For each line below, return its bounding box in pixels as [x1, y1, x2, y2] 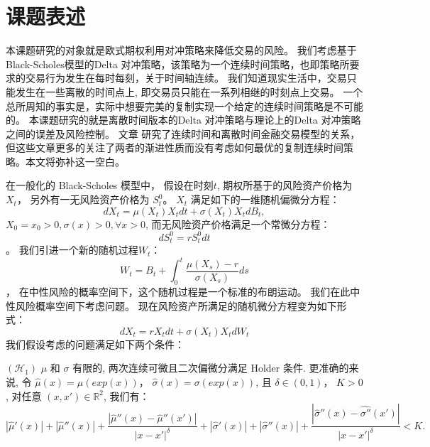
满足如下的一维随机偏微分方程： [190, 192, 340, 207]
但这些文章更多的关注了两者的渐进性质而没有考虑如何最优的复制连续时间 [6, 140, 343, 155]
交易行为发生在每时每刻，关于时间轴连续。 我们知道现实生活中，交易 [25, 70, 347, 85]
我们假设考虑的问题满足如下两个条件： [6, 336, 184, 351]
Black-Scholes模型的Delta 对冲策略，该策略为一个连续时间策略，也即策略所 [6, 56, 350, 71]
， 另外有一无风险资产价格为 [16, 192, 150, 207]
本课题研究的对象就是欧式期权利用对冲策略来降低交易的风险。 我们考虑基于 [6, 43, 357, 58]
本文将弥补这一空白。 [25, 154, 125, 168]
